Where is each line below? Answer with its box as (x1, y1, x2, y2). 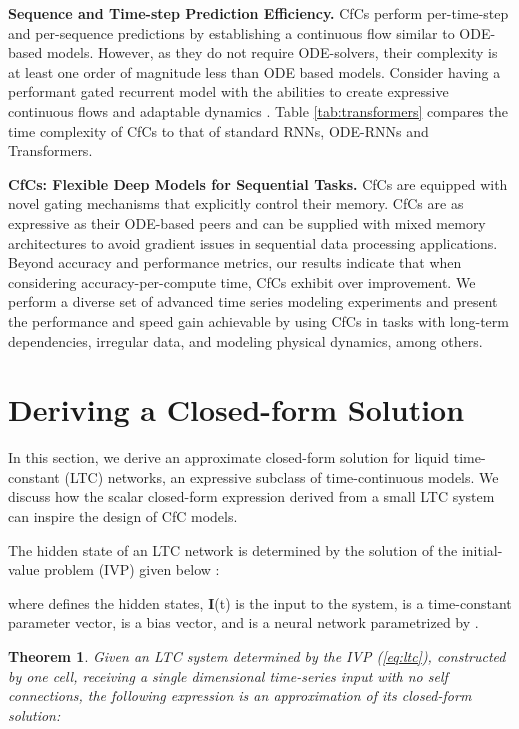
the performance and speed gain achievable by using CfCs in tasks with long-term (8, 310, 509, 331)
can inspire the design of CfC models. (8, 506, 238, 526)
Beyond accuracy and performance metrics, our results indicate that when (8, 252, 462, 273)
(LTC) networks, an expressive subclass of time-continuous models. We (64, 466, 499, 487)
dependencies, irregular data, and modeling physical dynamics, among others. (8, 330, 483, 351)
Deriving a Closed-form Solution (8, 389, 465, 430)
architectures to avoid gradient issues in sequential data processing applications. (8, 232, 498, 253)
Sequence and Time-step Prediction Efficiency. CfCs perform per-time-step (8, 3, 509, 23)
